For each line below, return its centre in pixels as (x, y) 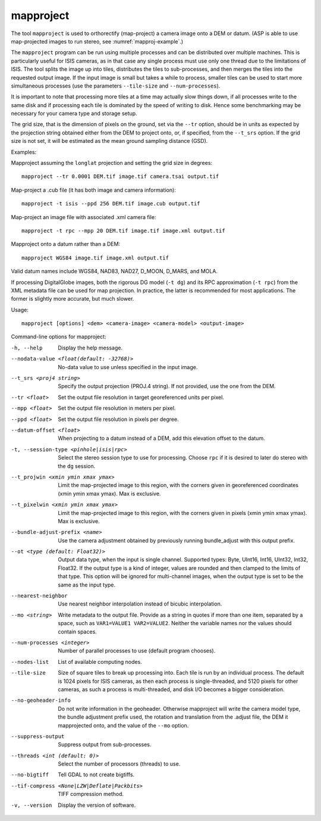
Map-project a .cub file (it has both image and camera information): (94, 190)
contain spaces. (78, 632)
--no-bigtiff (30, 775)
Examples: (24, 152)
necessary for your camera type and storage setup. (74, 114)
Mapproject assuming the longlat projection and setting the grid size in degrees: (112, 163)
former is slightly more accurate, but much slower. (73, 299)
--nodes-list (30, 662)
